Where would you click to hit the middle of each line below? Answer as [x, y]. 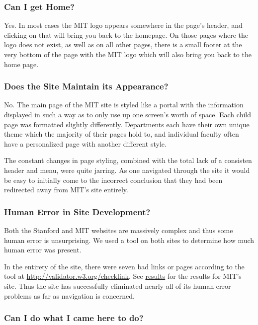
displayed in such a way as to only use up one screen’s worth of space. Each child [128, 114]
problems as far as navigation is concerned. [69, 295]
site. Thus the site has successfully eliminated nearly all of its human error [118, 285]
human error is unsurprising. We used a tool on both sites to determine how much [129, 240]
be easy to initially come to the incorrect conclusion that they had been [113, 180]
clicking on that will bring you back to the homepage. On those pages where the [126, 35]
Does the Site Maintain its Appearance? [86, 86]
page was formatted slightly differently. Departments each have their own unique [127, 124]
